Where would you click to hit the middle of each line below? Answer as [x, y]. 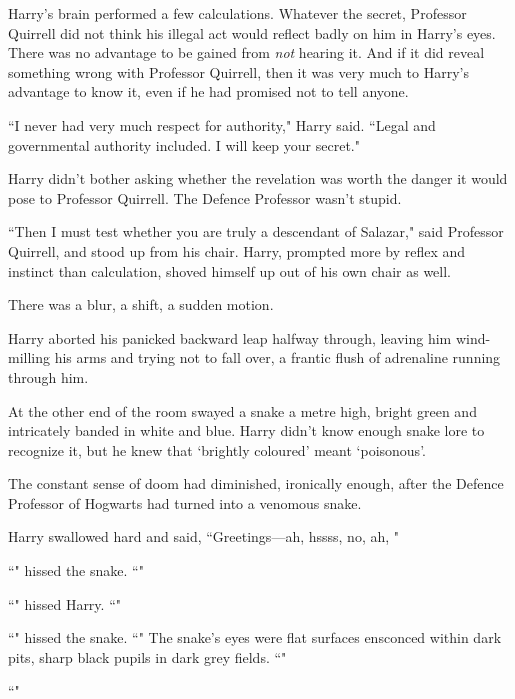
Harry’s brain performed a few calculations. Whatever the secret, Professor [237, 13]
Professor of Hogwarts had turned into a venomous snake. [185, 502]
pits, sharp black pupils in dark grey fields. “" [147, 656]
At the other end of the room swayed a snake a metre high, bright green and [242, 410]
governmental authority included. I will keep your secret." [184, 144]
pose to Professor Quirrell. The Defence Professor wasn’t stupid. [205, 197]
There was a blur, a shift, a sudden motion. [141, 304]
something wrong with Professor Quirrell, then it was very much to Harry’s [238, 71]
